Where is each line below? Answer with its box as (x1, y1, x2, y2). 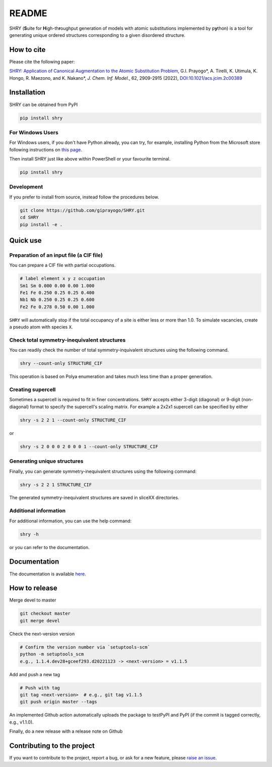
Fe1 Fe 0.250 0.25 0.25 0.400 (20, 290, 95, 296)
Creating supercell (9, 386, 56, 393)
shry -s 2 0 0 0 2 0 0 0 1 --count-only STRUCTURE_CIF (20, 444, 158, 449)
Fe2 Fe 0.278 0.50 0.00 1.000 (20, 304, 95, 310)
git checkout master (20, 611, 71, 617)
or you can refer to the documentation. (9, 544, 90, 550)
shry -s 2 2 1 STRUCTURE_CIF (20, 482, 92, 487)
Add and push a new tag (9, 671, 60, 677)
